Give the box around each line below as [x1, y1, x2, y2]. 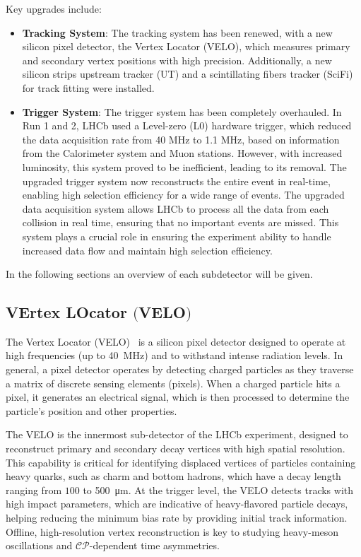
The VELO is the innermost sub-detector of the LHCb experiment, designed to [6, 427, 348, 442]
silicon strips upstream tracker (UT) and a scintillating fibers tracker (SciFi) [22, 66, 353, 81]
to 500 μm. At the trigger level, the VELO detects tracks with [83, 482, 354, 497]
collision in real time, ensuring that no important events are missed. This [22, 215, 339, 230]
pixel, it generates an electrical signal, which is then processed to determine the [6, 389, 350, 404]
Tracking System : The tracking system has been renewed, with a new [22, 25, 333, 40]
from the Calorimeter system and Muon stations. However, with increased [22, 146, 343, 160]
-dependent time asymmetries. [89, 538, 220, 553]
